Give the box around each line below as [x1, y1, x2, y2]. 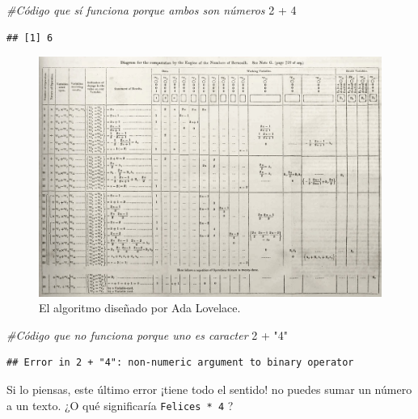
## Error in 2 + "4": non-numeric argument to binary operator [6, 357, 354, 369]
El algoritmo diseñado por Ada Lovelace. [39, 299, 241, 316]
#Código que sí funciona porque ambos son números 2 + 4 [6, 2, 297, 18]
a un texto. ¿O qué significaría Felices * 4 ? [6, 396, 234, 413]
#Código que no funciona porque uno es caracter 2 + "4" [6, 326, 289, 343]
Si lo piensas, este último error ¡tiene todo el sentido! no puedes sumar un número [6, 381, 412, 398]
